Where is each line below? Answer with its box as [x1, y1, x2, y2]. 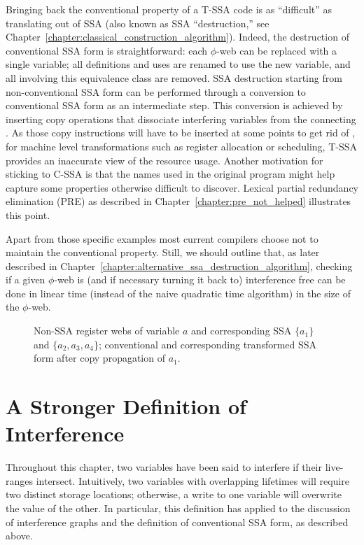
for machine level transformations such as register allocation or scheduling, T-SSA [6, 139, 357, 153]
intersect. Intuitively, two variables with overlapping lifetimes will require [36, 473, 349, 488]
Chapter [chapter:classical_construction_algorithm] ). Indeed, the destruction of [6, 29, 349, 44]
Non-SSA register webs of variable [34, 323, 180, 338]
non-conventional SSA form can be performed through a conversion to [6, 84, 306, 99]
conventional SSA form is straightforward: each [6, 43, 208, 57]
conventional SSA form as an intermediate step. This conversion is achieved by [6, 98, 343, 113]
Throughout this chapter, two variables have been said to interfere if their [6, 460, 322, 474]
